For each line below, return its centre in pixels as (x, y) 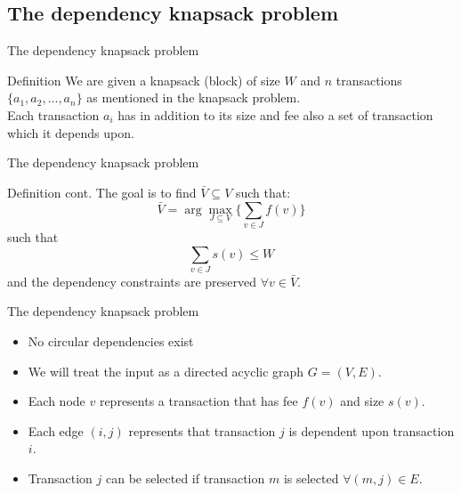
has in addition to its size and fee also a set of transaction (275, 114)
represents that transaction (202, 430)
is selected (311, 478)
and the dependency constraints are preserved (132, 281)
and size (362, 401)
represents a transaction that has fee (198, 401)
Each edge (56, 430)
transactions (369, 80)
